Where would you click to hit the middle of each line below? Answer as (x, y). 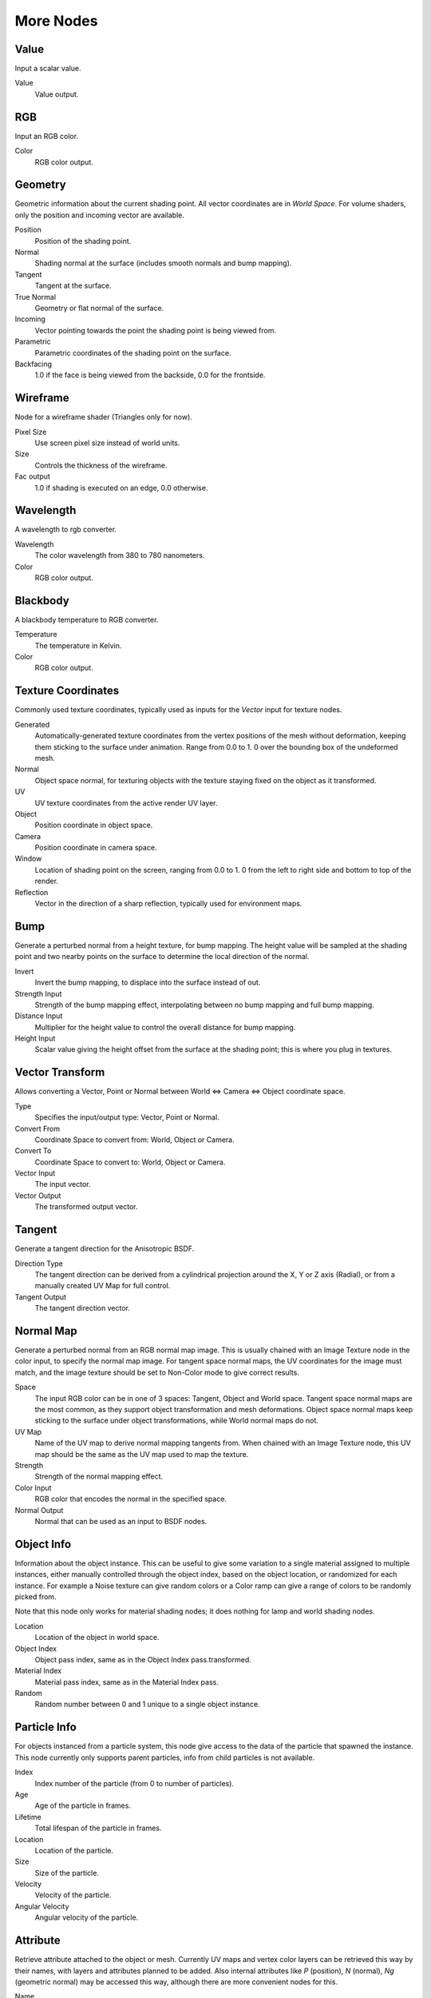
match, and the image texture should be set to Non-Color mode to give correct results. (157, 1372)
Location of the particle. (74, 1850)
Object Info (43, 1544)
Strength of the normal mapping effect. (99, 1477)
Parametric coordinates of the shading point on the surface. (133, 352)
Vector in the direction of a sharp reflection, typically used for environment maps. (168, 904)
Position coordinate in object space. (94, 825)
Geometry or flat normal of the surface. (99, 308)
